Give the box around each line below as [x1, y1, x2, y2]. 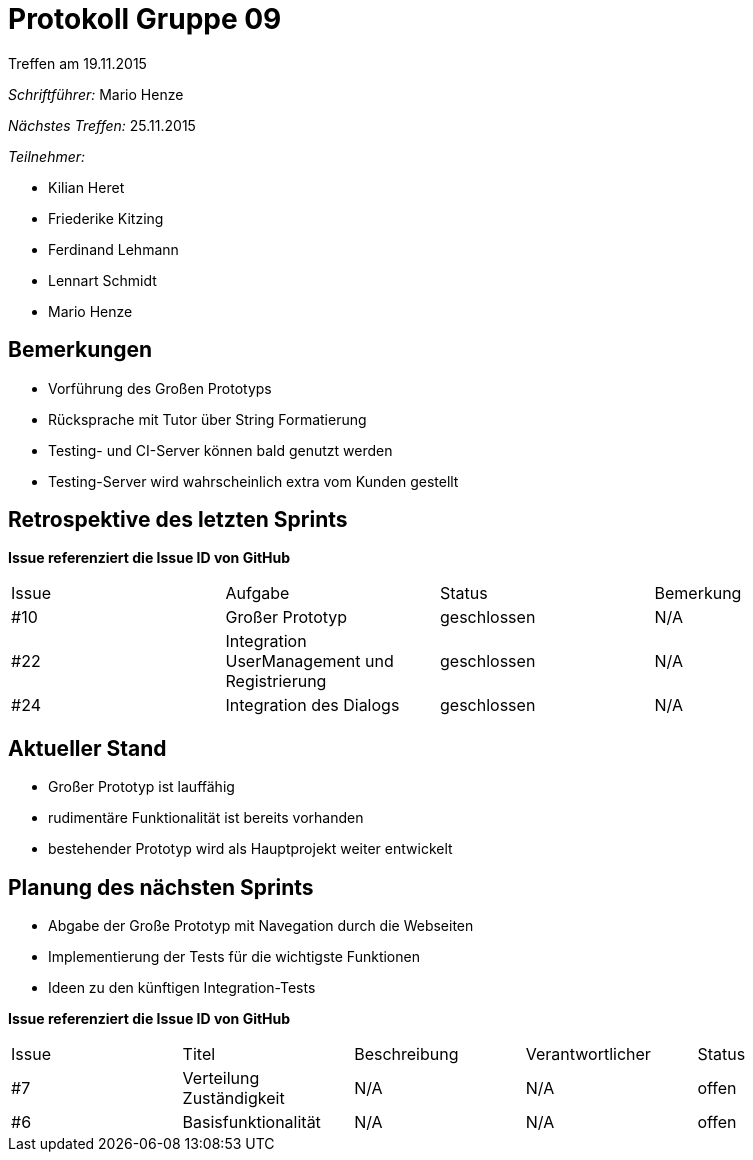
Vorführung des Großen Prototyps [48, 379, 272, 397]
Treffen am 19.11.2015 [8, 54, 147, 72]
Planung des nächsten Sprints [8, 874, 314, 900]
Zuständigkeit [182, 1088, 285, 1109]
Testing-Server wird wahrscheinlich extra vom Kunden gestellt [48, 472, 459, 490]
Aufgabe [225, 583, 290, 604]
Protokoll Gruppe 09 [8, 2, 282, 36]
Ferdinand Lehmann [48, 240, 179, 258]
